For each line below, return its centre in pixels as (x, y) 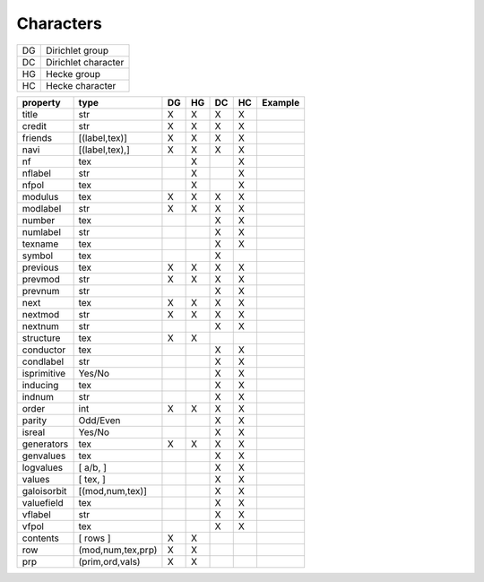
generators (45, 444)
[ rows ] (95, 538)
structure (41, 338)
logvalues (43, 467)
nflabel (36, 173)
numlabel (42, 231)
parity (35, 420)
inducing (40, 385)
